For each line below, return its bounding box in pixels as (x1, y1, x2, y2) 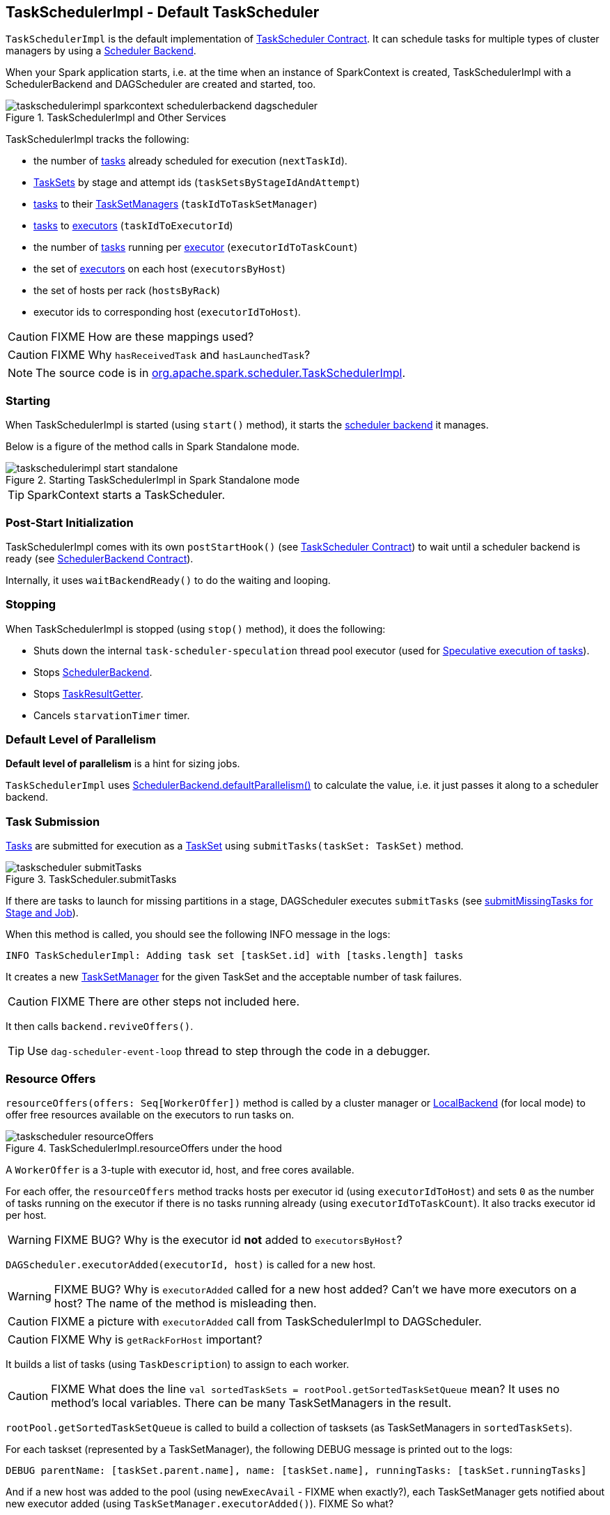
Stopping (6, 597, 56, 612)
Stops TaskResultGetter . (33, 687, 143, 700)
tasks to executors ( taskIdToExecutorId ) (33, 220, 233, 232)
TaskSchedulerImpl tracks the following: (6, 133, 189, 146)
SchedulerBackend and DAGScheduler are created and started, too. (6, 78, 316, 91)
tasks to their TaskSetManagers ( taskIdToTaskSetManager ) (33, 198, 318, 210)
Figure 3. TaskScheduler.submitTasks (6, 873, 177, 886)
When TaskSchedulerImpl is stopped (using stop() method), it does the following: (6, 622, 386, 635)
